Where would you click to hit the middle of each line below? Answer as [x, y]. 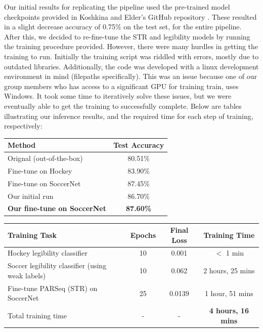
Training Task [32, 235]
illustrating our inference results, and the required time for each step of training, [129, 116]
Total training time [37, 315]
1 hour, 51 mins [229, 293]
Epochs [143, 235]
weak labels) [27, 275]
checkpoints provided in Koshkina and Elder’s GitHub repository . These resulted [130, 16]
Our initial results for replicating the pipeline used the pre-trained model [117, 7]
